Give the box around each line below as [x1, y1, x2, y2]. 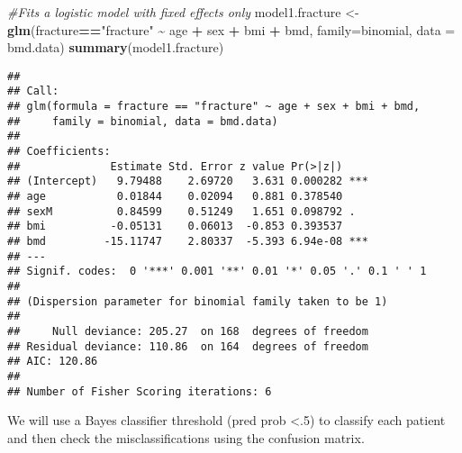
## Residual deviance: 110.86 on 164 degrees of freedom [7, 340, 368, 353]
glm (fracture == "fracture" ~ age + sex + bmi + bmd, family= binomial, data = [7, 20, 456, 39]
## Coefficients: [7, 145, 111, 159]
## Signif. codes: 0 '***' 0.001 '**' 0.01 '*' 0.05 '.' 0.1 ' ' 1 [7, 265, 427, 278]
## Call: [7, 85, 59, 98]
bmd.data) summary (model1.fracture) [7, 38, 224, 57]
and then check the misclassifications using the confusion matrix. [7, 428, 365, 447]
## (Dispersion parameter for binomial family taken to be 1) [7, 294, 388, 308]
